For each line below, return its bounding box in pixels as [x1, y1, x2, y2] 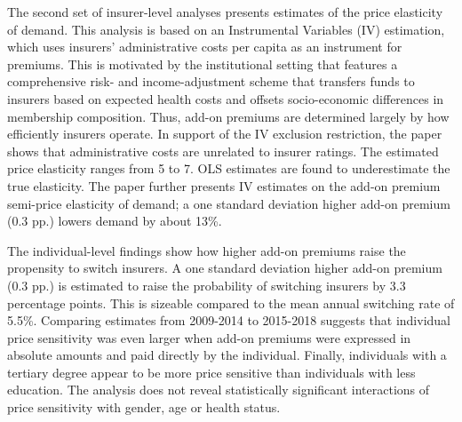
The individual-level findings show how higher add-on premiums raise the [7, 241, 406, 259]
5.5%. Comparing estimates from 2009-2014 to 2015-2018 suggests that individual [7, 311, 450, 330]
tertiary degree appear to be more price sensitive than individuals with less [7, 362, 416, 381]
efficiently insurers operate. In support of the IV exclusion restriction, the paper [7, 124, 442, 143]
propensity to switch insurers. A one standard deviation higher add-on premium [7, 259, 442, 277]
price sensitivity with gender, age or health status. [7, 398, 281, 417]
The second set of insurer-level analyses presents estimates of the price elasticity [7, 3, 443, 20]
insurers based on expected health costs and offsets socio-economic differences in [7, 89, 444, 107]
